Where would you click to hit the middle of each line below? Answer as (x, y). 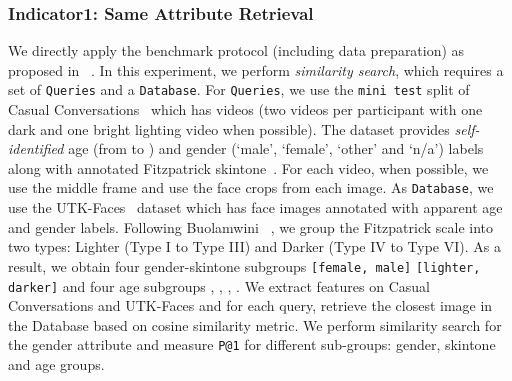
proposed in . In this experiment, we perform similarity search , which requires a (256, 69)
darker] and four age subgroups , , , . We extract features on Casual (219, 285)
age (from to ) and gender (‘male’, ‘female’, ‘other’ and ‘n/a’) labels (276, 148)
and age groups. (56, 364)
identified (36, 148)
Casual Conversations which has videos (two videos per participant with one (245, 109)
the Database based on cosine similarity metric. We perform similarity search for (255, 324)
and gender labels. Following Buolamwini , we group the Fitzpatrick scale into (251, 226)
